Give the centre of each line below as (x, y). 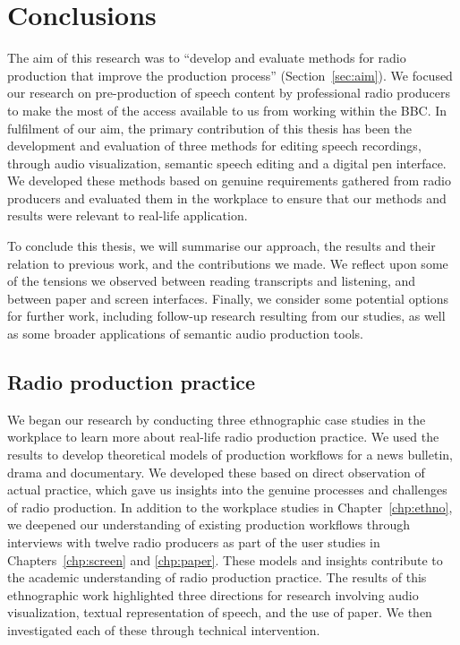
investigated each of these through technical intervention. (164, 629)
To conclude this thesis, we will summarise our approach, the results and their (221, 246)
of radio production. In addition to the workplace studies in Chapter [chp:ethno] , (230, 507)
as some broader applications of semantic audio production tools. (185, 334)
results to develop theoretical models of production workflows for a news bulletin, (230, 455)
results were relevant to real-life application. (128, 215)
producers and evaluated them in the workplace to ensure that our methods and (227, 198)
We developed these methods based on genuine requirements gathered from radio (229, 181)
